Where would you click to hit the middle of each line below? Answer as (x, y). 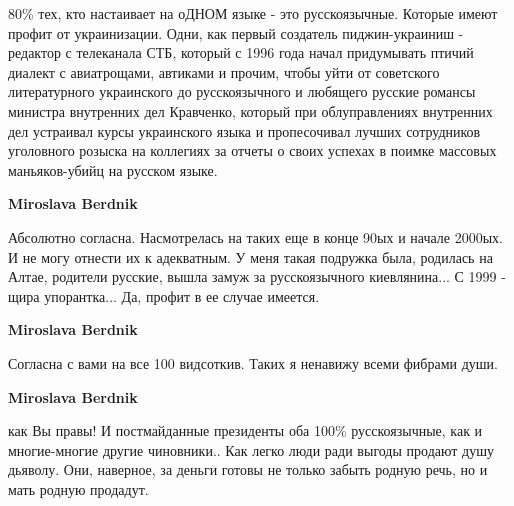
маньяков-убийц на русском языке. (113, 169)
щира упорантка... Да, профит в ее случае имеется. (164, 295)
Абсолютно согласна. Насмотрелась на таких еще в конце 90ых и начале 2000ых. (256, 236)
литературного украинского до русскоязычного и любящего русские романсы (242, 91)
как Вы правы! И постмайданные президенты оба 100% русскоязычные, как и (245, 430)
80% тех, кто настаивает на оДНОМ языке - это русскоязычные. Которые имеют (253, 13)
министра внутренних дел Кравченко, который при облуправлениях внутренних (250, 110)
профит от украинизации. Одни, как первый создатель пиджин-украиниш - (236, 32)
